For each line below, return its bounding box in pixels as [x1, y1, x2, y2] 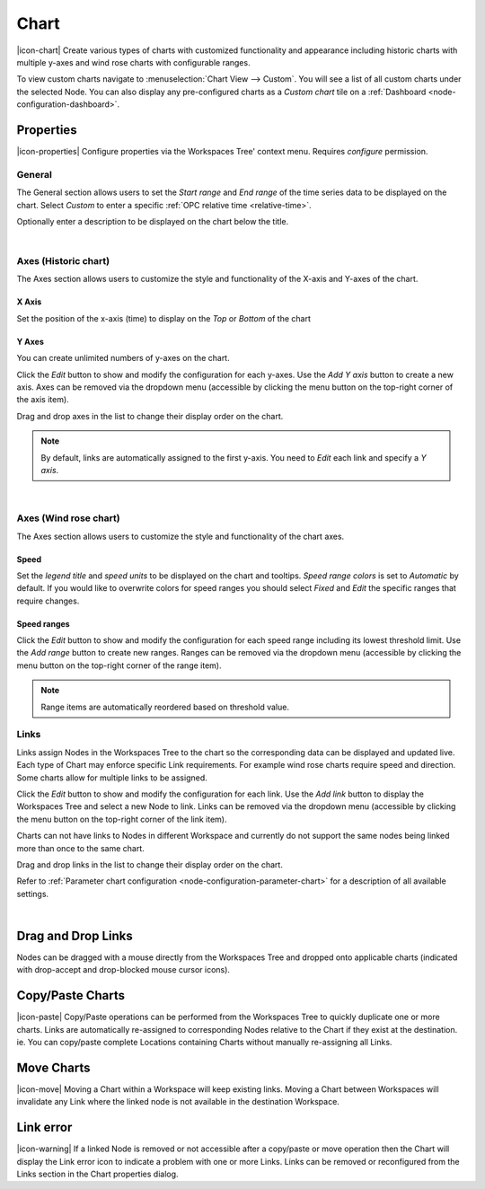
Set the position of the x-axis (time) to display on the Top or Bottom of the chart [16, 313, 312, 323]
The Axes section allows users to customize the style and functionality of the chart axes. [16, 531, 345, 542]
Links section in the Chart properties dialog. [16, 1168, 179, 1180]
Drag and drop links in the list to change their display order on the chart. [16, 859, 283, 870]
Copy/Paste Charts [16, 988, 126, 1003]
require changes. [16, 595, 80, 606]
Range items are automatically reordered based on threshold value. [40, 701, 289, 712]
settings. [16, 888, 49, 899]
